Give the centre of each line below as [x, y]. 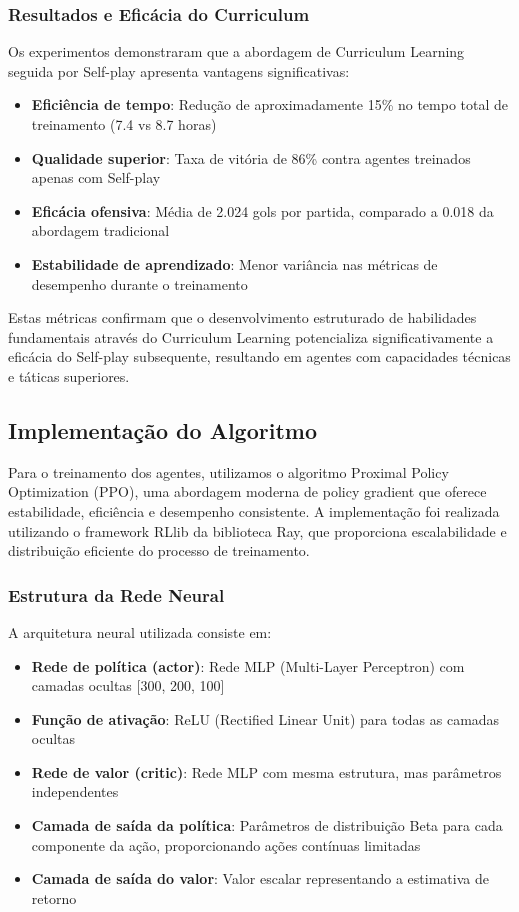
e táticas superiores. [69, 375]
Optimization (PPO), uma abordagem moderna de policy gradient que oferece [247, 491]
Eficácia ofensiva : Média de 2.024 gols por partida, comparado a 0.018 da [262, 210]
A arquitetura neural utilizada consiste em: [140, 631]
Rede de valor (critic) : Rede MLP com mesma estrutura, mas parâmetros [266, 771]
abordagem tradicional [100, 230]
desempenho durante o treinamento [139, 283]
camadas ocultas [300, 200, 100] [128, 685]
